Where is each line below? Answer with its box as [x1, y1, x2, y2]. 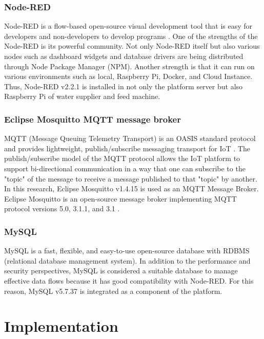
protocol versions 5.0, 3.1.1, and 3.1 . [4, 203, 120, 214]
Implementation [4, 315, 118, 336]
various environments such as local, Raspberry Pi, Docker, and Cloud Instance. [4, 71, 253, 82]
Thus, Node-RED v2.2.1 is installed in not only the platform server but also [4, 81, 243, 91]
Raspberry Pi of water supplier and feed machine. [4, 91, 160, 102]
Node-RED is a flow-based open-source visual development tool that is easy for [4, 21, 253, 31]
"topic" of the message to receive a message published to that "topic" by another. [4, 173, 257, 184]
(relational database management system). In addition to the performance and [4, 255, 251, 266]
